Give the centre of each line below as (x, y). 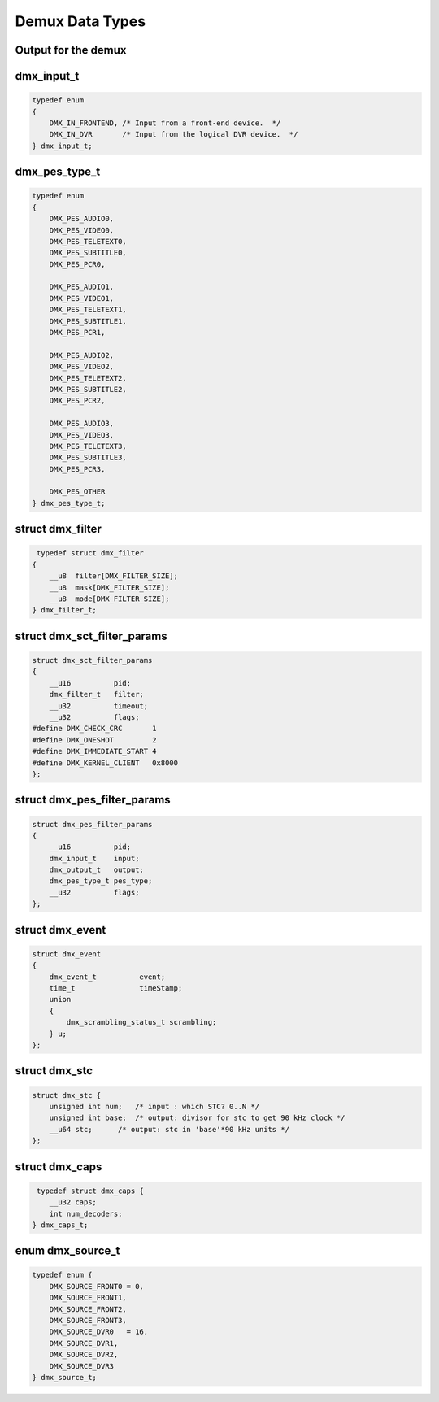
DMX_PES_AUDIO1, (81, 287)
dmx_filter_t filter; (96, 694)
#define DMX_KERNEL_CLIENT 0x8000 (105, 763)
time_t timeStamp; (116, 988)
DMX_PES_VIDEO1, (81, 298)
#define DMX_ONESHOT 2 (95, 740)
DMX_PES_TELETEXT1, (88, 310)
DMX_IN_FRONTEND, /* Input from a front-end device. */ (165, 123)
